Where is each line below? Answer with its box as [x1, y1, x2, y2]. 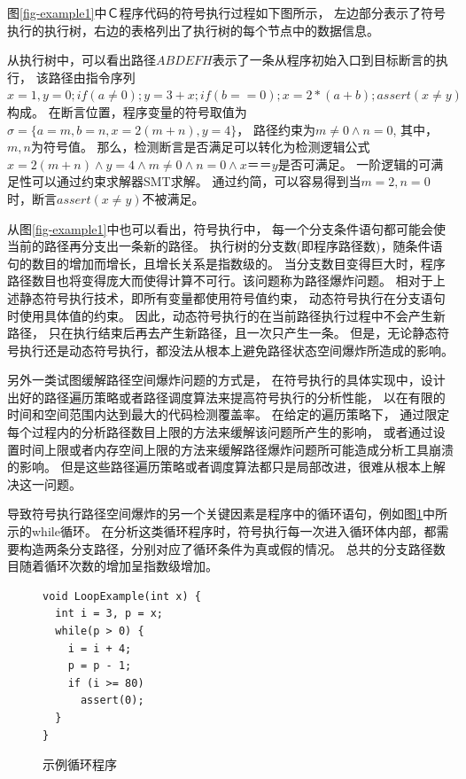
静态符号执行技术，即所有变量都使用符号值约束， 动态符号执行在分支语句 [19, 288, 446, 307]
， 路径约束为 [237, 120, 315, 138]
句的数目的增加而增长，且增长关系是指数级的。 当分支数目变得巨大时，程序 [7, 253, 446, 272]
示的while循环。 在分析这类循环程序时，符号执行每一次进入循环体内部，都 [7, 522, 437, 541]
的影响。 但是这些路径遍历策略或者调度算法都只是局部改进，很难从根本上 [7, 457, 433, 476]
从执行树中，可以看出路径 [7, 51, 156, 69]
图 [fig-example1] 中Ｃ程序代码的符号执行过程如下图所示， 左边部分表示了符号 [7, 4, 447, 21]
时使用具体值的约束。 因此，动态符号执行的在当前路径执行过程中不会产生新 [7, 306, 446, 324]
